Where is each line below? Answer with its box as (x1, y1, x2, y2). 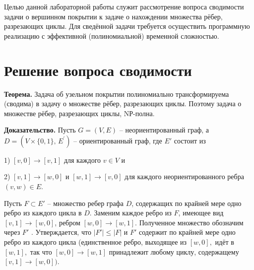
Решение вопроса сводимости (4, 60, 192, 80)
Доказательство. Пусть (4, 125, 76, 135)
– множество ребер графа (47, 198, 124, 208)
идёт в (215, 237, 234, 247)
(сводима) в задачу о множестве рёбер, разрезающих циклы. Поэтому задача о (4, 98, 242, 109)
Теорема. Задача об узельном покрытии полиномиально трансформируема (4, 88, 229, 99)
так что (30, 246, 52, 257)
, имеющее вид (178, 207, 224, 218)
